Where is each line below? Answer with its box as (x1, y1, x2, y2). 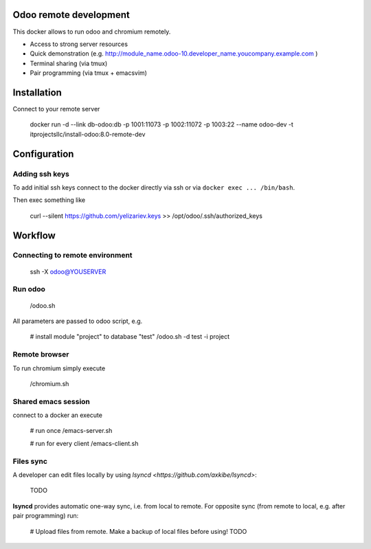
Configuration (12, 148, 74, 159)
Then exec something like (12, 196, 86, 204)
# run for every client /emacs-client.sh (30, 439, 139, 447)
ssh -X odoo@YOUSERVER (30, 267, 106, 276)
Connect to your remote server (12, 104, 100, 113)
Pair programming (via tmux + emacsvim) (30, 69, 148, 77)
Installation (12, 87, 62, 98)
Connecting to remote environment (12, 251, 133, 260)
